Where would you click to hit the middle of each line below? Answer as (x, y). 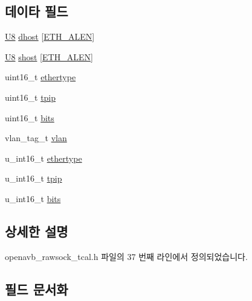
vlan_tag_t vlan (36, 138)
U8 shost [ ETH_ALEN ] (49, 56)
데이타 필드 (37, 11)
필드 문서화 (37, 289)
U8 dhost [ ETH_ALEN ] (50, 36)
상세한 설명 (37, 231)
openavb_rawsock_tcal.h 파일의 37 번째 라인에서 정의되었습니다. (126, 256)
